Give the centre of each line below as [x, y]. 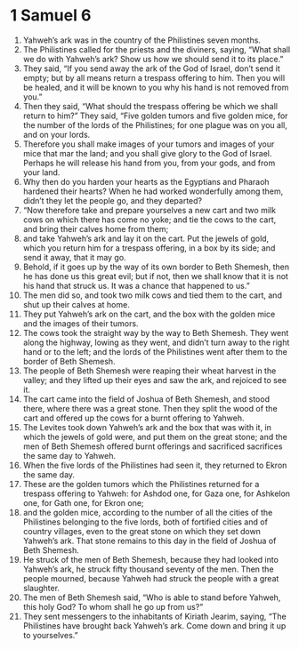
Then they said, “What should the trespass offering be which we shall [150, 106]
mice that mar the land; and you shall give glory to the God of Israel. [147, 153]
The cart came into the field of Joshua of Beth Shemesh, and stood [146, 399]
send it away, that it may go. [75, 257]
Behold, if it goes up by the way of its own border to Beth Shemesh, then [156, 267]
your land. [41, 172]
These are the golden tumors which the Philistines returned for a [141, 484]
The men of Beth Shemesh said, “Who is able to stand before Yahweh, [152, 597]
